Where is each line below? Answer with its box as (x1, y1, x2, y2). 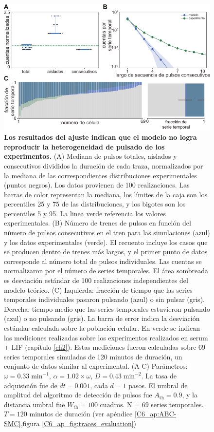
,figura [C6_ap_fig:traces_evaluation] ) (20, 418, 137, 428)
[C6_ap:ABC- (134, 409, 177, 419)
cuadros (100, 401, 123, 409)
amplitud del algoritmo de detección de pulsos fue (4, 390, 152, 400)
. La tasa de (141, 370, 177, 380)
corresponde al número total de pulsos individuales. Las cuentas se (4, 256, 202, 266)
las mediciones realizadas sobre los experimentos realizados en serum (4, 332, 208, 342)
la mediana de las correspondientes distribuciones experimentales (4, 170, 197, 180)
